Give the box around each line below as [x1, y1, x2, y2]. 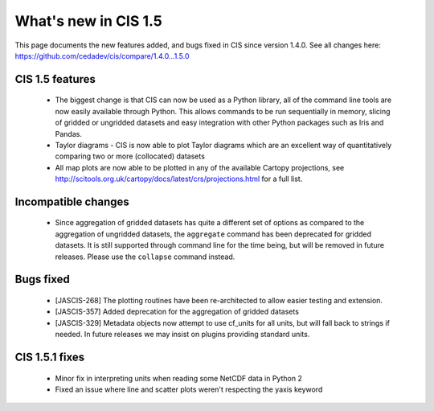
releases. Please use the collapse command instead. [55, 252, 235, 261]
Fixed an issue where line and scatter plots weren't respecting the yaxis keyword [55, 384, 323, 394]
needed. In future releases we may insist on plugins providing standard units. [55, 330, 310, 339]
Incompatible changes [14, 195, 130, 208]
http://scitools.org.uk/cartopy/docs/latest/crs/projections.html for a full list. [55, 174, 303, 184]
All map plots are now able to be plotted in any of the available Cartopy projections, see [55, 162, 345, 172]
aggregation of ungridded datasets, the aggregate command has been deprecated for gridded [55, 229, 371, 239]
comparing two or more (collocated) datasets [55, 151, 205, 161]
